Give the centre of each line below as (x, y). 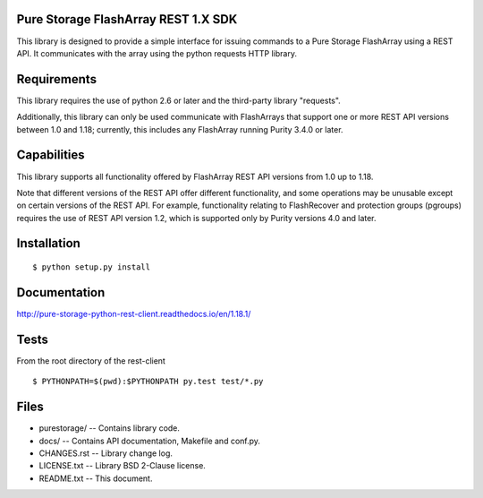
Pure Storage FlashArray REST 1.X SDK (127, 19)
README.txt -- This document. (96, 478)
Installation (48, 243)
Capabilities (51, 155)
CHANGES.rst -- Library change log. (106, 453)
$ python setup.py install (92, 267)
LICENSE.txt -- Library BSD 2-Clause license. (122, 466)
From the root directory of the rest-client (91, 361)
